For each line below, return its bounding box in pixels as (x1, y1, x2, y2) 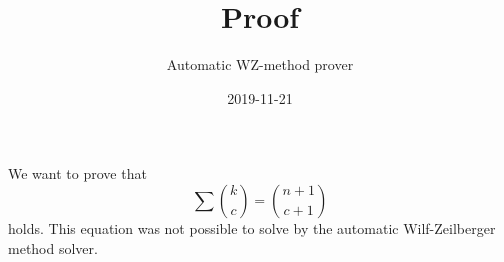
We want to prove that (8, 163, 147, 184)
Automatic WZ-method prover (166, 54, 354, 75)
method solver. (8, 237, 98, 258)
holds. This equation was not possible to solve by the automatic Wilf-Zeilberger (8, 217, 496, 238)
